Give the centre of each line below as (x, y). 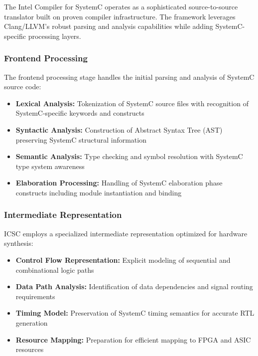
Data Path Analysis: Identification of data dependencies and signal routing (134, 286)
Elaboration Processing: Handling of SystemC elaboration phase (119, 183)
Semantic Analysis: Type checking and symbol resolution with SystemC (129, 156)
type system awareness (50, 166)
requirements (35, 296)
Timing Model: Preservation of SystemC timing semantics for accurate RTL (135, 313)
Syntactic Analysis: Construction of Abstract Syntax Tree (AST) (119, 129)
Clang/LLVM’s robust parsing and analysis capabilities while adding (109, 26)
